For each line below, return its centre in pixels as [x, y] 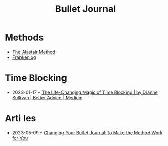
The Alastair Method [34, 52]
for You [20, 138]
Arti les [20, 119]
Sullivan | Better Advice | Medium [47, 97]
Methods [24, 38]
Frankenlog [24, 57]
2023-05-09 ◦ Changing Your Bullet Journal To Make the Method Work [87, 132]
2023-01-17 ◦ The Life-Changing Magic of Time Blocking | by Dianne [85, 92]
